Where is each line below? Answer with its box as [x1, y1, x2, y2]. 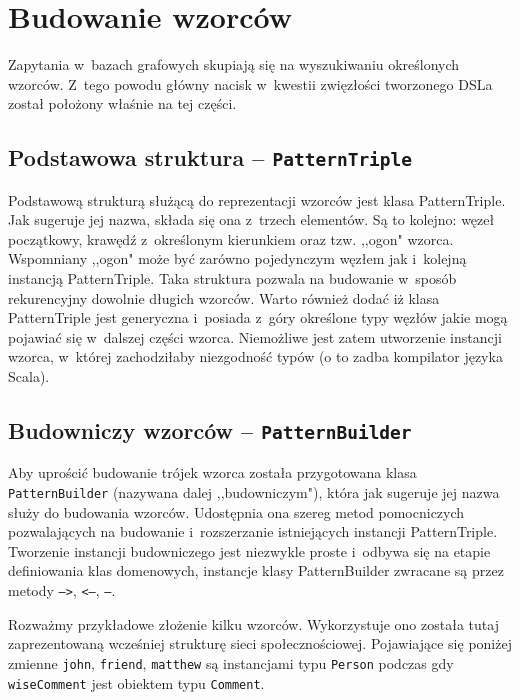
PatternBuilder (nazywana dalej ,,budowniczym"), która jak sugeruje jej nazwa [8, 482, 500, 502]
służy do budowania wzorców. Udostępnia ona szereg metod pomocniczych [8, 501, 465, 522]
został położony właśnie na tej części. [8, 93, 237, 114]
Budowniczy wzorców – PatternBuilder [8, 415, 412, 446]
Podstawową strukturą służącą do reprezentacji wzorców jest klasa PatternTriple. [8, 189, 506, 210]
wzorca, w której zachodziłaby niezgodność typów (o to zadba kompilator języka [8, 346, 503, 367]
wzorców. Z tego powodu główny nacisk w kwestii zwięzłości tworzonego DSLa [8, 73, 493, 94]
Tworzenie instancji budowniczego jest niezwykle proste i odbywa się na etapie [8, 540, 491, 561]
